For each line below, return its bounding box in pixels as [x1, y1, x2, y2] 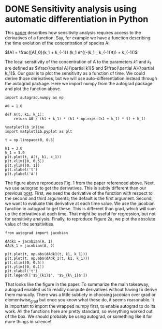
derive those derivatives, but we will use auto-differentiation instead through [5, 75, 157, 81]
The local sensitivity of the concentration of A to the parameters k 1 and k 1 [5, 59, 151, 66]
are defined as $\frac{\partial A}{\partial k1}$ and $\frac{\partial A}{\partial [5, 65, 154, 71]
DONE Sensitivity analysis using [5, 3, 137, 15]
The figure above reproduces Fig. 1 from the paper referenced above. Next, [5, 180, 155, 186]
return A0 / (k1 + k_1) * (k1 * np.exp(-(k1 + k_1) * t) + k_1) [14, 116, 146, 121]
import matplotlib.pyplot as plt [5, 129, 73, 134]
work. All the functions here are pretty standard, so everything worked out [5, 308, 153, 314]
